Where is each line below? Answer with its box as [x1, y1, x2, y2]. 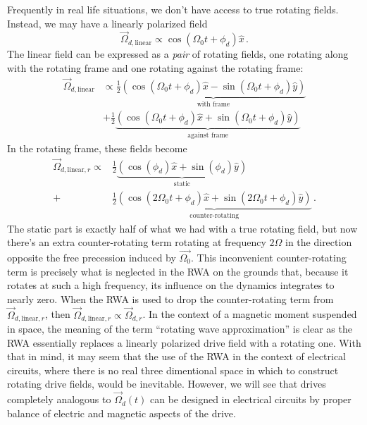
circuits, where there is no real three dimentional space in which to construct [7, 362, 339, 377]
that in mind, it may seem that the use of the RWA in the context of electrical [7, 349, 347, 364]
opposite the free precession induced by [7, 250, 176, 264]
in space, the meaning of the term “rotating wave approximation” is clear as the [7, 321, 352, 335]
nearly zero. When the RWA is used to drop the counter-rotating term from [7, 291, 334, 306]
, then [44, 307, 70, 321]
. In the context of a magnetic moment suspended [142, 307, 357, 321]
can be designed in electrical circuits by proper [150, 392, 352, 407]
